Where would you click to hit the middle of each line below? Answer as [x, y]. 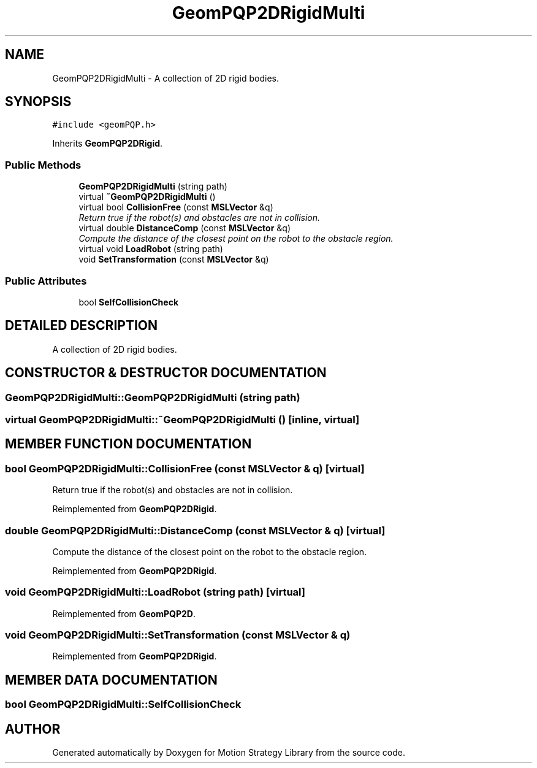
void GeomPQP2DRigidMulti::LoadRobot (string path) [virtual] [155, 592]
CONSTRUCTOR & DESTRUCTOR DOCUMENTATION [166, 373]
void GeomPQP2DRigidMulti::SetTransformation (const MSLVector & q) [178, 635]
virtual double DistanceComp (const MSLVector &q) [185, 228]
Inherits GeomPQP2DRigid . [108, 144]
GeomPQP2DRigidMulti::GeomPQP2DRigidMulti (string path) [153, 397]
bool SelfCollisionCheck [128, 302]
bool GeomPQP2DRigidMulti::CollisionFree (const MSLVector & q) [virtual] [185, 468]
